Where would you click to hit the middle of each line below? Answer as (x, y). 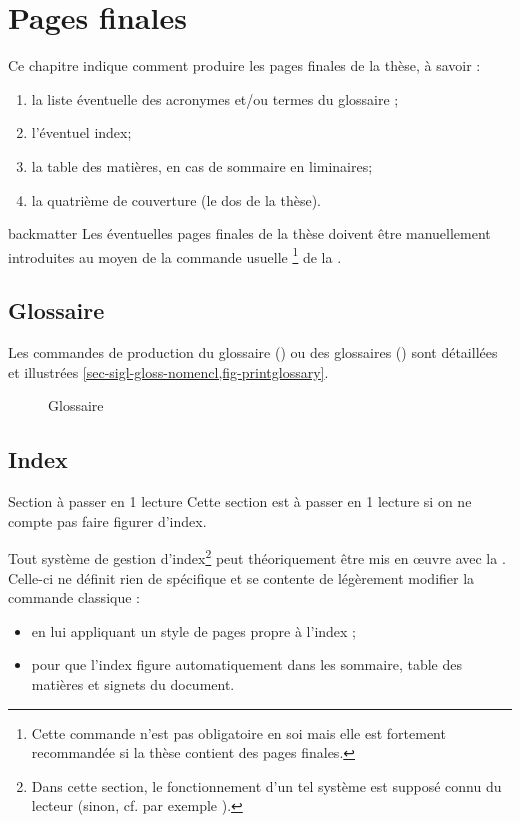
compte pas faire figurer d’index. (107, 520)
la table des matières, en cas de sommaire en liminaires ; (202, 165)
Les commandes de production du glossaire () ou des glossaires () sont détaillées (253, 352)
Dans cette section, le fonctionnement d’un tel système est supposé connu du (266, 785)
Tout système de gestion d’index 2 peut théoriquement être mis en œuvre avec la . (257, 556)
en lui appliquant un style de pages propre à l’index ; (194, 630)
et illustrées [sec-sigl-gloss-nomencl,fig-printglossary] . (168, 371)
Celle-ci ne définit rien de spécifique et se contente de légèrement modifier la (241, 577)
